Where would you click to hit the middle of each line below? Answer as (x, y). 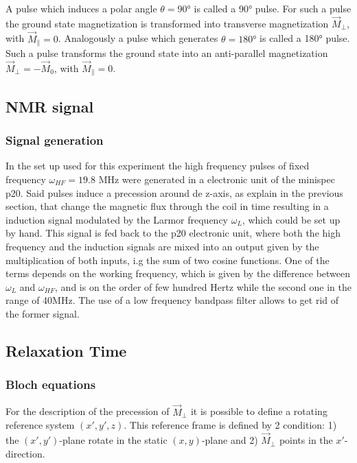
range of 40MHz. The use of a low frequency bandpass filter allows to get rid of (172, 300)
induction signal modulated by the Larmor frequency (117, 219)
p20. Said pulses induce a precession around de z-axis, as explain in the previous (174, 192)
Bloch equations (51, 384)
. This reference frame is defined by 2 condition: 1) (230, 425)
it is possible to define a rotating (259, 411)
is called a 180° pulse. (305, 38)
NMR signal (50, 106)
